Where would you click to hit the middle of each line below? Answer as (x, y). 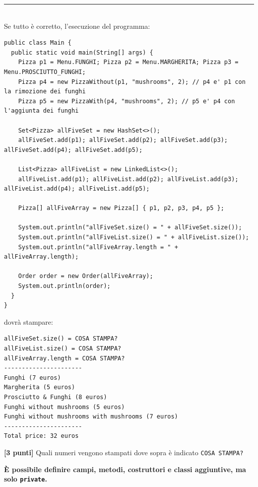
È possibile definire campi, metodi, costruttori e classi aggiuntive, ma (125, 469)
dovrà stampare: (29, 321)
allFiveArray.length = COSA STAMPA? (64, 358)
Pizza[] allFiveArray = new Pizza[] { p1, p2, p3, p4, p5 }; (121, 208)
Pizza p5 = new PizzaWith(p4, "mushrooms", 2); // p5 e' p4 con (127, 101)
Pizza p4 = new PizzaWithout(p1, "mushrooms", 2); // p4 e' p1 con (132, 82)
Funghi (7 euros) (32, 378)
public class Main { (38, 43)
